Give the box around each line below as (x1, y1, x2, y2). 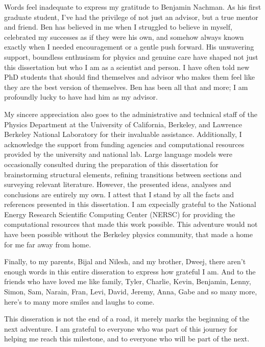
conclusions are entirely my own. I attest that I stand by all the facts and (4, 189, 234, 199)
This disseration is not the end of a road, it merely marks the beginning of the (4, 313, 250, 324)
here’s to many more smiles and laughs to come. (4, 296, 155, 307)
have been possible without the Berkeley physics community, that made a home (4, 229, 253, 240)
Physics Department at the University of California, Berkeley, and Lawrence (4, 119, 242, 129)
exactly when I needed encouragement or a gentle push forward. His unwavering (4, 41, 254, 52)
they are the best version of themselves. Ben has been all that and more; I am (4, 81, 248, 92)
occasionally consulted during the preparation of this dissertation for (4, 158, 219, 169)
